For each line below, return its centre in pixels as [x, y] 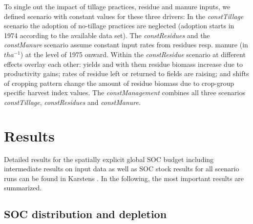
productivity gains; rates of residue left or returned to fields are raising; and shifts [126, 73]
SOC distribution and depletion [85, 214]
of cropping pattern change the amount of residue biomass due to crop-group [119, 83]
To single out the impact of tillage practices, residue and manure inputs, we [117, 6]
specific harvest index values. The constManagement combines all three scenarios [125, 92]
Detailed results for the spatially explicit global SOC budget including [109, 159]
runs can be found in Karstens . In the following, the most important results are [124, 178]
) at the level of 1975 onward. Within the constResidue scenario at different [133, 54]
